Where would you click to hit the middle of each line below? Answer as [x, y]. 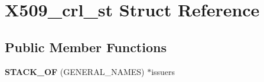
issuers [163, 71]
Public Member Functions [86, 47]
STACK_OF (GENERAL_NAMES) [75, 71]
